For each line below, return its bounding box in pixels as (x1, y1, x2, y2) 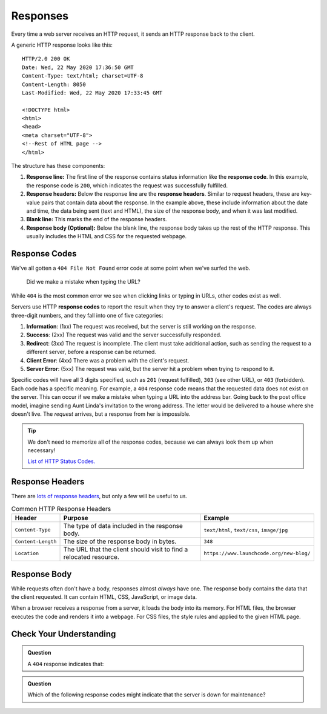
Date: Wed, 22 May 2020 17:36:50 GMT (22, 64, 134, 71)
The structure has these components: (11, 162, 105, 170)
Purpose (63, 514, 89, 522)
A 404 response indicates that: (27, 660, 104, 667)
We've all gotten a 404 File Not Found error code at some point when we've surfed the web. (11, 264, 251, 272)
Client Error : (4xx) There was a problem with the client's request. (26, 356, 190, 364)
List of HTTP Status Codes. (27, 458, 96, 465)
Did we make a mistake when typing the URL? (26, 278, 140, 285)
